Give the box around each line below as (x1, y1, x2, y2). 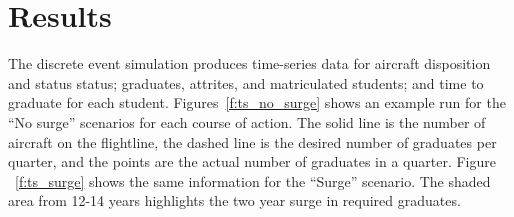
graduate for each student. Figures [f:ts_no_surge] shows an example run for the (8, 92, 506, 113)
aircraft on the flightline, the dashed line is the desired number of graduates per (8, 131, 497, 152)
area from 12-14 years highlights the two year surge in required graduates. (8, 190, 461, 211)
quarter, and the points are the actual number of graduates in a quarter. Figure (8, 151, 496, 172)
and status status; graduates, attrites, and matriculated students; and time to (8, 72, 484, 93)
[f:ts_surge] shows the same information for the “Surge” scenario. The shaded (15, 170, 491, 191)
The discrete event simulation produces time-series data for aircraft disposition (8, 53, 491, 74)
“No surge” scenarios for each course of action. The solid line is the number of (8, 111, 486, 132)
